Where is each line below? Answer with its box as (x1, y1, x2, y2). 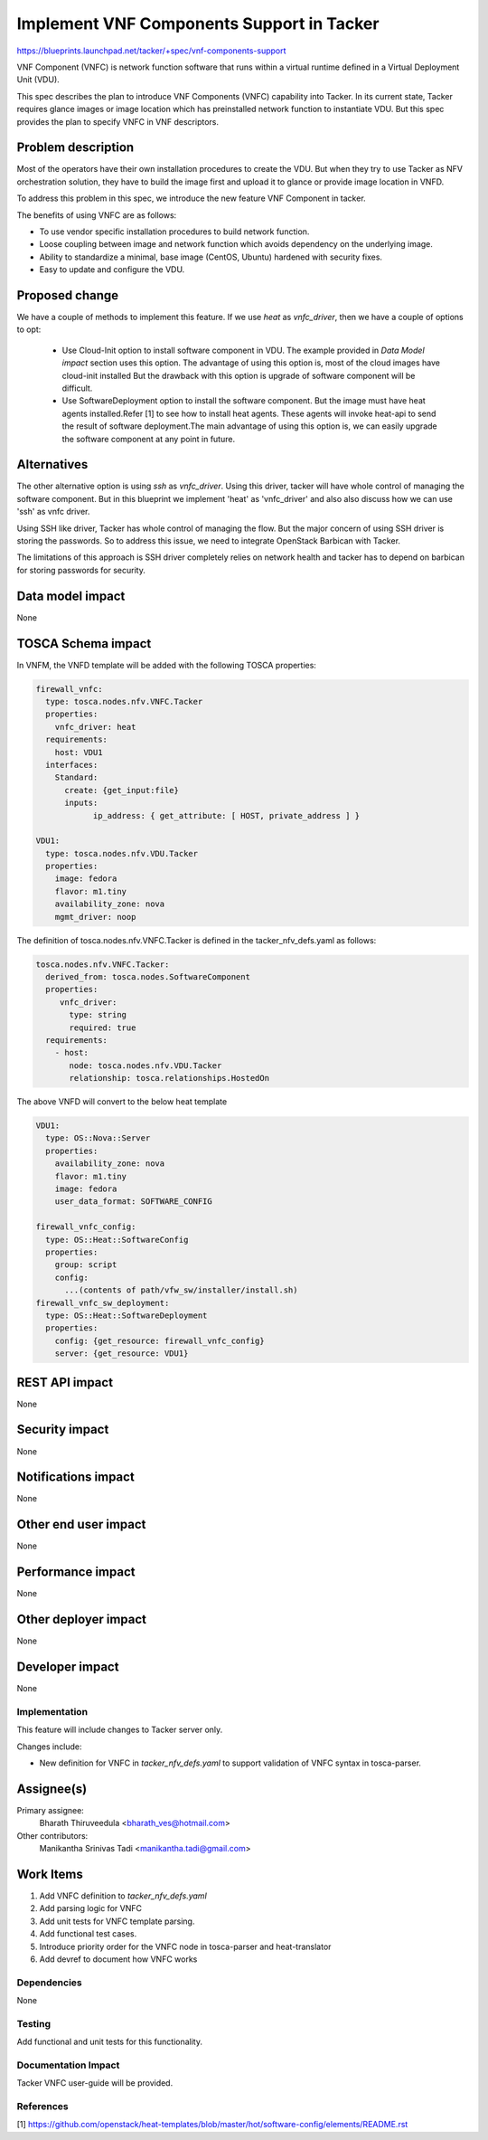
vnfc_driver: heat (54, 722, 136, 732)
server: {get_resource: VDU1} (54, 1349, 189, 1359)
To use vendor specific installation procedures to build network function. (39, 226, 310, 237)
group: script (54, 1260, 117, 1270)
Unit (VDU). (16, 74, 61, 85)
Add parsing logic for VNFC (39, 1903, 142, 1914)
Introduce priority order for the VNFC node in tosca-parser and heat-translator (39, 1941, 332, 1952)
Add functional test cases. (39, 1928, 137, 1939)
